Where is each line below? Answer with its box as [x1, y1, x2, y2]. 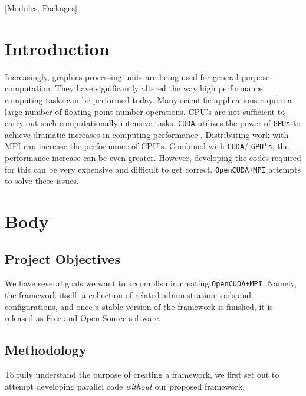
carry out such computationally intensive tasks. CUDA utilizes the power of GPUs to [5, 117, 301, 129]
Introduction [5, 36, 110, 60]
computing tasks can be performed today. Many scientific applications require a [5, 93, 292, 105]
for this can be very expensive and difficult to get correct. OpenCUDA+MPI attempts [5, 163, 301, 175]
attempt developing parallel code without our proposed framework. [5, 379, 245, 392]
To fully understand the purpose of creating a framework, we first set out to [5, 368, 279, 381]
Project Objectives [5, 249, 120, 268]
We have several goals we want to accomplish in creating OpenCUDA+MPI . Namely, [5, 277, 297, 289]
